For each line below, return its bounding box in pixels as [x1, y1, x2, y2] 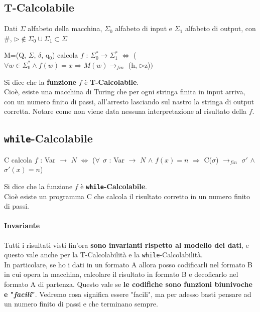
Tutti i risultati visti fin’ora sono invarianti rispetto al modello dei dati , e [4, 239, 249, 250]
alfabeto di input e [115, 23, 172, 34]
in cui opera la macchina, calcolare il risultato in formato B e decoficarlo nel [4, 269, 238, 279]
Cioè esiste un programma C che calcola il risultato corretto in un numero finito [4, 191, 250, 201]
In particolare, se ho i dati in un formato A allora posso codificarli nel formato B [4, 259, 252, 269]
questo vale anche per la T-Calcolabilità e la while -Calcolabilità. [4, 249, 203, 260]
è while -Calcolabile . [80, 181, 147, 191]
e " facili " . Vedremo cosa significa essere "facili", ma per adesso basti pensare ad [4, 288, 251, 299]
